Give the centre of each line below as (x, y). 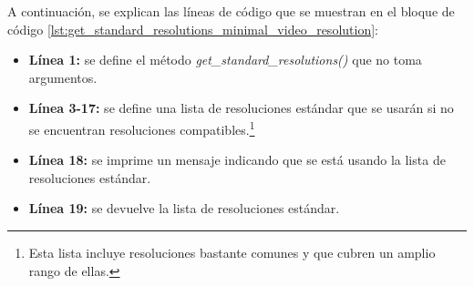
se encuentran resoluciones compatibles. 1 (142, 128)
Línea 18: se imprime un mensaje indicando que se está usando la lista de (237, 160)
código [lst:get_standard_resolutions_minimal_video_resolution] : (193, 29)
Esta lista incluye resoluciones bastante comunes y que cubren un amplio (232, 252)
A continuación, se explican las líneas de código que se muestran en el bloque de (231, 11)
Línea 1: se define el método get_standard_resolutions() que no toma (225, 60)
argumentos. (63, 77)
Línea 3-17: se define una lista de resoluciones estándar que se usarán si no (241, 108)
